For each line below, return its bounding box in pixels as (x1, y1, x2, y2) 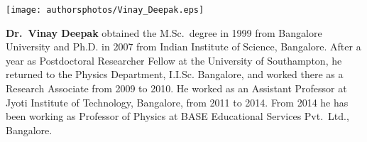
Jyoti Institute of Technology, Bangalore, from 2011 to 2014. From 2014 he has (6, 94, 349, 109)
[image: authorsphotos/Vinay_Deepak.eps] (6, 5, 204, 15)
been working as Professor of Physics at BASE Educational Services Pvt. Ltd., (6, 109, 349, 124)
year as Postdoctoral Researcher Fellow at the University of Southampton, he (6, 53, 342, 67)
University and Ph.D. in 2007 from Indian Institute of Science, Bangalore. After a (6, 39, 361, 54)
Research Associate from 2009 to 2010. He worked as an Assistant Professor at (6, 81, 347, 96)
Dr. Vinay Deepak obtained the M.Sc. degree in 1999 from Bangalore (6, 25, 322, 40)
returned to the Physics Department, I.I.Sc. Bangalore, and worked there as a (6, 67, 344, 82)
